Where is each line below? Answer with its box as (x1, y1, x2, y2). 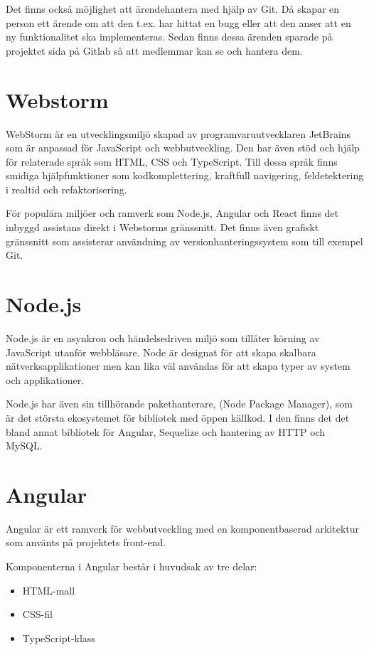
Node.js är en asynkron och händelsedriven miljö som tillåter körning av (6, 330, 320, 345)
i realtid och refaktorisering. (6, 181, 127, 196)
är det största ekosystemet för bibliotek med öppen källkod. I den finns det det (6, 410, 350, 425)
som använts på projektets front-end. (6, 535, 166, 550)
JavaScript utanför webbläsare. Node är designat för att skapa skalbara (6, 344, 316, 359)
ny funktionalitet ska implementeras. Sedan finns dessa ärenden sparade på (6, 29, 333, 44)
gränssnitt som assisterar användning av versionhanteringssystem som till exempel (6, 233, 363, 248)
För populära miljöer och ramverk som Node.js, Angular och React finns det (6, 206, 339, 220)
